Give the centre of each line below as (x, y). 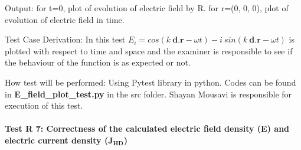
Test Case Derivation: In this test (65, 39)
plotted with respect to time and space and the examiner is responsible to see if (149, 50)
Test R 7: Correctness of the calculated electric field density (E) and (147, 128)
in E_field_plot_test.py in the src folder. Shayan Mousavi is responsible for (148, 94)
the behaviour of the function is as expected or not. (98, 62)
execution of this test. (44, 105)
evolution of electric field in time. (65, 19)
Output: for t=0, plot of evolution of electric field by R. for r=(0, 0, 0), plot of (147, 8)
